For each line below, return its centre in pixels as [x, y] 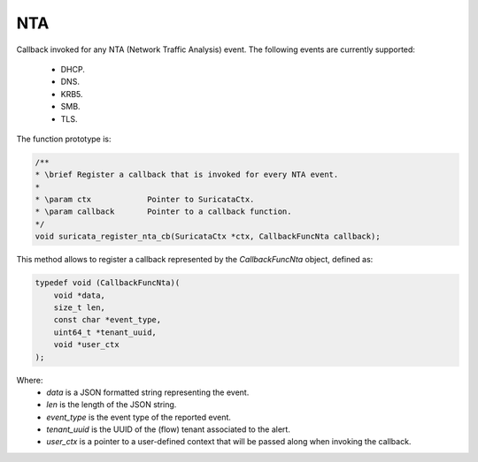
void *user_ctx [86, 345]
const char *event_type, [108, 320]
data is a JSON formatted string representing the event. [148, 392]
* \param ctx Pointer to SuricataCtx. [145, 200]
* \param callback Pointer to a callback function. [163, 212]
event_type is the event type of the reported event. [139, 417]
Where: [30, 380]
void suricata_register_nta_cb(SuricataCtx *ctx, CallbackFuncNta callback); [208, 237]
